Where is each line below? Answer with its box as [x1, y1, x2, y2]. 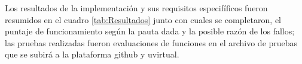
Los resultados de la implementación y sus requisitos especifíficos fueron [5, 2, 268, 14]
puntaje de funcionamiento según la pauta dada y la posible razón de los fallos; [5, 25, 295, 37]
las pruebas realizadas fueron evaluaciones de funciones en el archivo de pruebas [5, 36, 298, 49]
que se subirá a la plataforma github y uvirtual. [5, 48, 179, 60]
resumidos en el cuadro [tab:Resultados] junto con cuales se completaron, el [5, 13, 281, 25]
